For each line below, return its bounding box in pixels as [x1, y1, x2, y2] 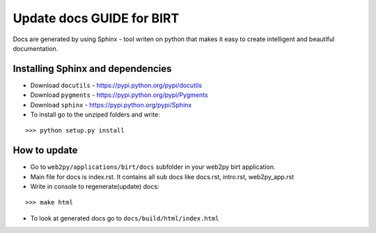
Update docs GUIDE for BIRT [13, 10, 180, 26]
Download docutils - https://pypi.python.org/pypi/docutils [30, 81, 202, 89]
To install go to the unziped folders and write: [30, 110, 160, 119]
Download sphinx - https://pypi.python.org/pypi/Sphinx [30, 100, 192, 109]
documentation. [13, 44, 58, 52]
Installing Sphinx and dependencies [13, 63, 172, 75]
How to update [13, 144, 78, 156]
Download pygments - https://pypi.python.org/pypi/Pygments [30, 91, 208, 99]
